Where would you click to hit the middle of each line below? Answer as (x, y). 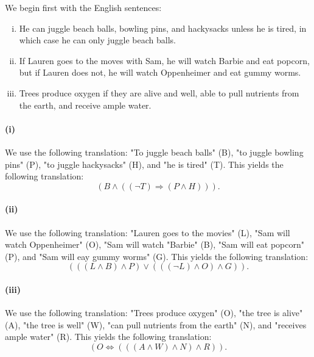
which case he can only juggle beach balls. (97, 40)
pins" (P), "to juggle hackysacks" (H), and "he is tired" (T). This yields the (144, 164)
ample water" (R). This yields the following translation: (108, 337)
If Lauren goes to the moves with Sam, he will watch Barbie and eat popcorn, (164, 60)
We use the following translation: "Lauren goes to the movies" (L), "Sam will (148, 232)
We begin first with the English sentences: (83, 7)
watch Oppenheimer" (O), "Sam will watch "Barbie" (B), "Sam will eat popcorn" (155, 244)
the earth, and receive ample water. (85, 105)
